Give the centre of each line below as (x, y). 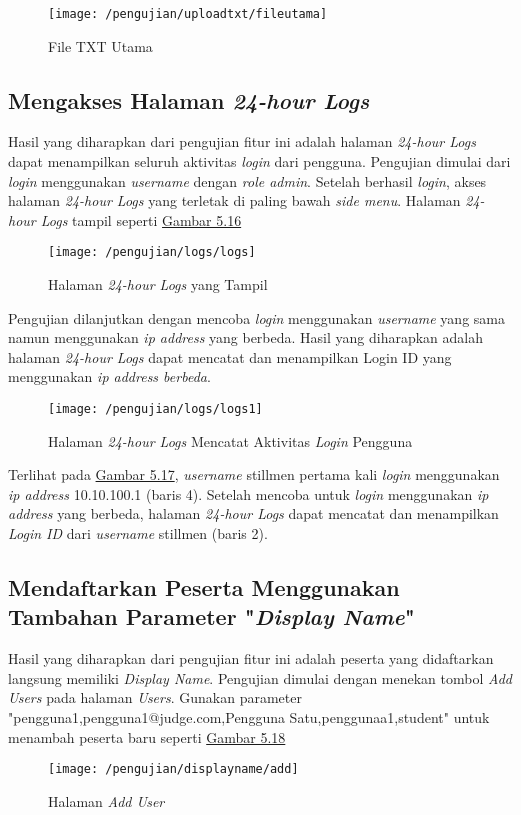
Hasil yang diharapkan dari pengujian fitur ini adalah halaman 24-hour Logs (242, 141)
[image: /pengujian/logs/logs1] (155, 409)
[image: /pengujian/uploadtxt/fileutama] (188, 14)
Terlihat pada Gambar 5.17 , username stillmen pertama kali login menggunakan (254, 474)
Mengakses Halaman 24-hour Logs (189, 99)
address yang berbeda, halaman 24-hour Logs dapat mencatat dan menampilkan (253, 513)
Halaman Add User (106, 800)
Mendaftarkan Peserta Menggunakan (204, 587)
